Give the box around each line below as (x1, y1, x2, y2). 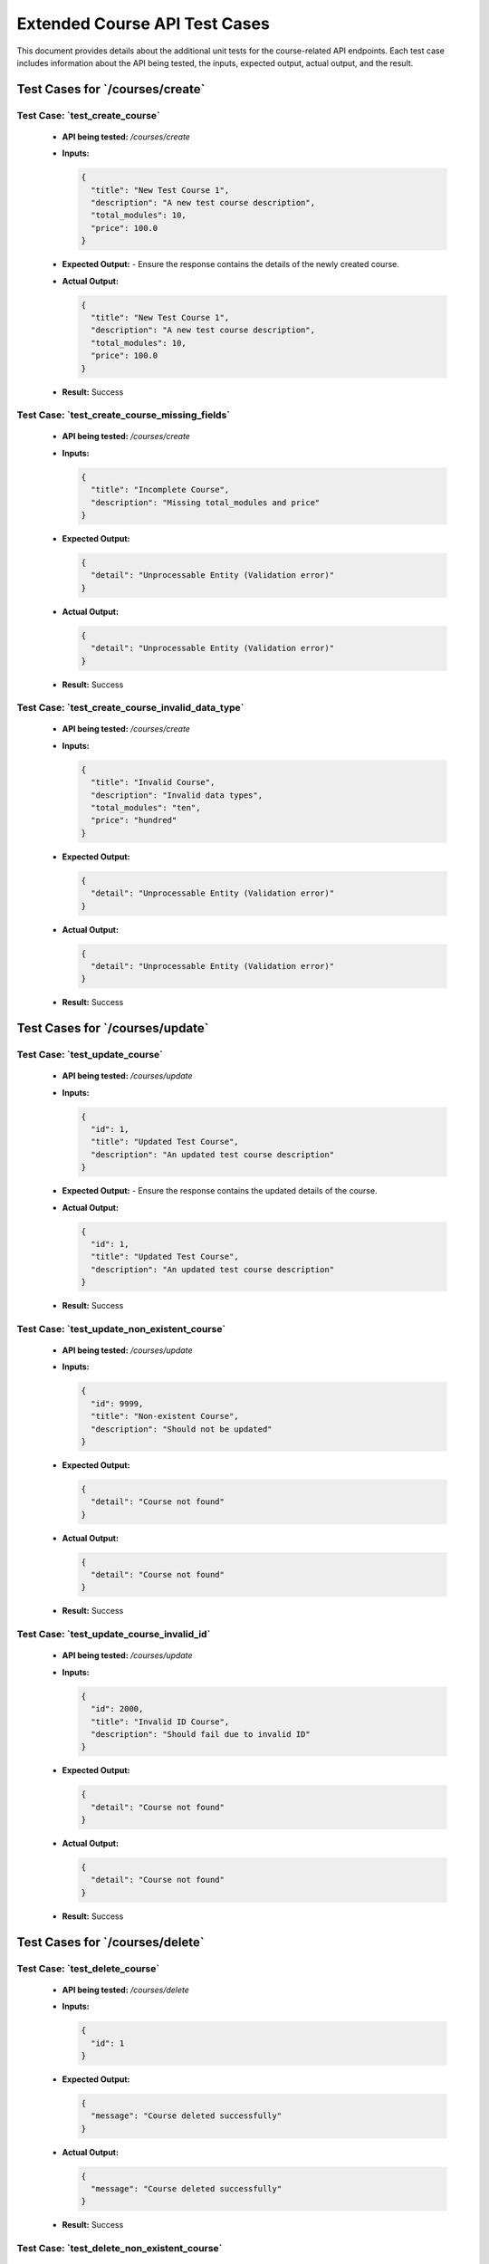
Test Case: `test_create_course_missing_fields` (16, 408, 231, 421)
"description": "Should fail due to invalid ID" (91, 1729, 312, 1739)
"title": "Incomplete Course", (91, 484, 230, 495)
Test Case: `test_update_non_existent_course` (16, 1322, 226, 1335)
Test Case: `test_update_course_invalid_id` (16, 1628, 211, 1641)
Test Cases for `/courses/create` (16, 82, 206, 97)
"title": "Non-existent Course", (91, 1411, 239, 1422)
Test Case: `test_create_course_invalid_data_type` (16, 702, 244, 715)
